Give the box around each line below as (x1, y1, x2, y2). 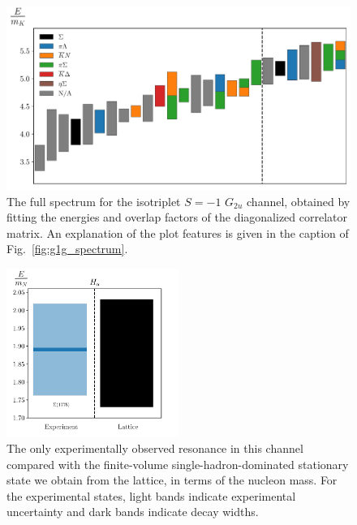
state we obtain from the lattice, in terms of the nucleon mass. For (6, 471, 338, 488)
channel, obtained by (247, 192, 351, 209)
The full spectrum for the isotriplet (6, 192, 181, 209)
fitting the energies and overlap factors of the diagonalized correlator (6, 209, 348, 226)
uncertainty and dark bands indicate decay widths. (6, 503, 259, 520)
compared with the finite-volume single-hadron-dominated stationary (6, 455, 349, 472)
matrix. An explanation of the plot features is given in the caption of (6, 224, 349, 241)
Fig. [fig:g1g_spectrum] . (6, 240, 128, 257)
